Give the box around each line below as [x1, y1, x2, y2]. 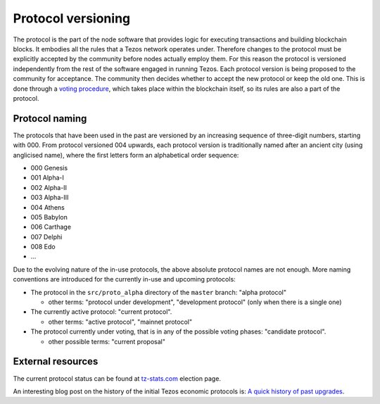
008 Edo [30, 243, 56, 251]
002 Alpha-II [30, 183, 67, 191]
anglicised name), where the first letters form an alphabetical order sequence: [13, 151, 239, 159]
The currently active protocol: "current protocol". [30, 308, 172, 316]
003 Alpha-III [30, 194, 69, 202]
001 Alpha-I [30, 173, 65, 182]
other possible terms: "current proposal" [48, 337, 165, 346]
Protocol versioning [13, 11, 130, 26]
